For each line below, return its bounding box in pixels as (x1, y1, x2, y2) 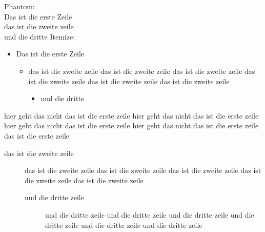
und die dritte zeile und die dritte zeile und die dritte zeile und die (45, 209, 254, 220)
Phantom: (4, 1, 35, 11)
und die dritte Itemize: (4, 31, 75, 42)
